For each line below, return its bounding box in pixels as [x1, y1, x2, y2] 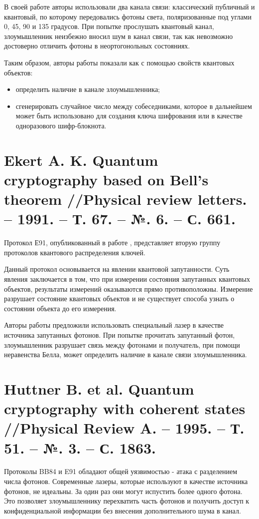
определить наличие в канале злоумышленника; [15, 84, 160, 94]
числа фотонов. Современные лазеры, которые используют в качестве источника [4, 476, 248, 487]
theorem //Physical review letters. [4, 189, 247, 209]
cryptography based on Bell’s [4, 169, 209, 189]
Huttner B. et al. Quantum [4, 378, 194, 399]
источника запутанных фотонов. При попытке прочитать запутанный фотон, [4, 329, 235, 340]
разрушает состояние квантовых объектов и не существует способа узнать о [4, 293, 235, 304]
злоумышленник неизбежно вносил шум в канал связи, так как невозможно [4, 30, 233, 41]
